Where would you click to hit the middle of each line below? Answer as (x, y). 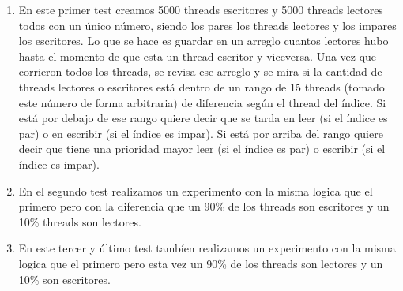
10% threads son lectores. (80, 221)
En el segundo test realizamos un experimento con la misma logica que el (196, 190)
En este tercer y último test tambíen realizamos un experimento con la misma (207, 248)
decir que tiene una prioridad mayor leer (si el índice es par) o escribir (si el (202, 149)
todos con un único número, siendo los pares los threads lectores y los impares (207, 25)
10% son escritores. (64, 279)
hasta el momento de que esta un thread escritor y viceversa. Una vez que (198, 56)
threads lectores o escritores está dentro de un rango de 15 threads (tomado (201, 86)
